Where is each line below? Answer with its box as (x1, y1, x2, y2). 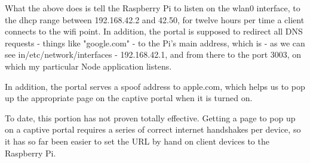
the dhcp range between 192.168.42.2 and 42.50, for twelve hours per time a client (5, 13, 305, 26)
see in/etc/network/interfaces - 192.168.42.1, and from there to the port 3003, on (5, 48, 302, 61)
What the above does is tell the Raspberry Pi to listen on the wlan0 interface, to (5, 2, 300, 14)
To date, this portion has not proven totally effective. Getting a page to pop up (5, 111, 296, 124)
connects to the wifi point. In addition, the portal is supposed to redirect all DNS (5, 25, 303, 37)
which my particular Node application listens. (5, 59, 172, 72)
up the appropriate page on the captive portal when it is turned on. (5, 92, 253, 104)
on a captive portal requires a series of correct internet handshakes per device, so (5, 123, 301, 136)
